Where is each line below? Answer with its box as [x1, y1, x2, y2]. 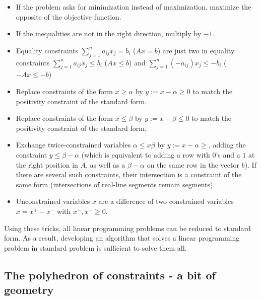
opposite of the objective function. [16, 11, 121, 22]
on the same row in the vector [147, 159, 239, 170]
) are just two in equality [157, 45, 235, 55]
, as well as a [86, 159, 125, 170]
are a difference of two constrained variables [98, 196, 234, 206]
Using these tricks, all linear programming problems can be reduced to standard [4, 222, 251, 233]
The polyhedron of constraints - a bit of [4, 267, 216, 282]
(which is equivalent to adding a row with [81, 149, 210, 160]
